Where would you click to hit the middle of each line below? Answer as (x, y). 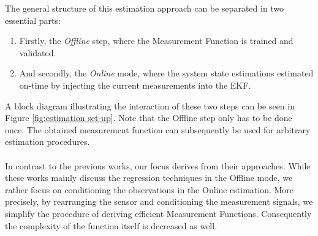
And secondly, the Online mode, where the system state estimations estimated (166, 73)
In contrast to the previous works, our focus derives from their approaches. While (158, 165)
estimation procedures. (47, 142)
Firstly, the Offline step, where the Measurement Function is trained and (156, 41)
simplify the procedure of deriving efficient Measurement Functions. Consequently (158, 213)
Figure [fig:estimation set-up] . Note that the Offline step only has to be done (149, 118)
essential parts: (33, 20)
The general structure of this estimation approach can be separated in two (145, 8)
